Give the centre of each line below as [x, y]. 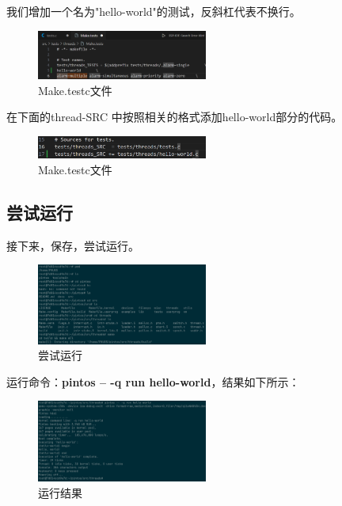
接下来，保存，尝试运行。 [73, 245]
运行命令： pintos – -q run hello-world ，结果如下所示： [153, 381]
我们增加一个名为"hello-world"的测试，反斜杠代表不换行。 [154, 11]
